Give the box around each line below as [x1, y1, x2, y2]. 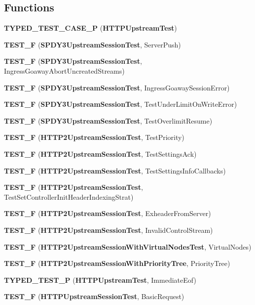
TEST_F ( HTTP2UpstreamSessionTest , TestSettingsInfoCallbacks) [4, 165, 226, 175]
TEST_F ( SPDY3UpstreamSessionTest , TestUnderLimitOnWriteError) [4, 99, 237, 109]
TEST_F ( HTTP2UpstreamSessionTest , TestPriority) [4, 132, 184, 142]
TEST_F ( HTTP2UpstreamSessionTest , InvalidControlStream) [4, 224, 213, 235]
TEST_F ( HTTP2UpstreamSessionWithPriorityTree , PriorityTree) [4, 258, 230, 268]
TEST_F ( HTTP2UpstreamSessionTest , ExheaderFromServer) [4, 208, 211, 218]
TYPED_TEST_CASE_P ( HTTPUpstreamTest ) [4, 23, 177, 33]
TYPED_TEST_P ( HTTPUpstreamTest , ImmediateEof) [4, 274, 196, 285]
